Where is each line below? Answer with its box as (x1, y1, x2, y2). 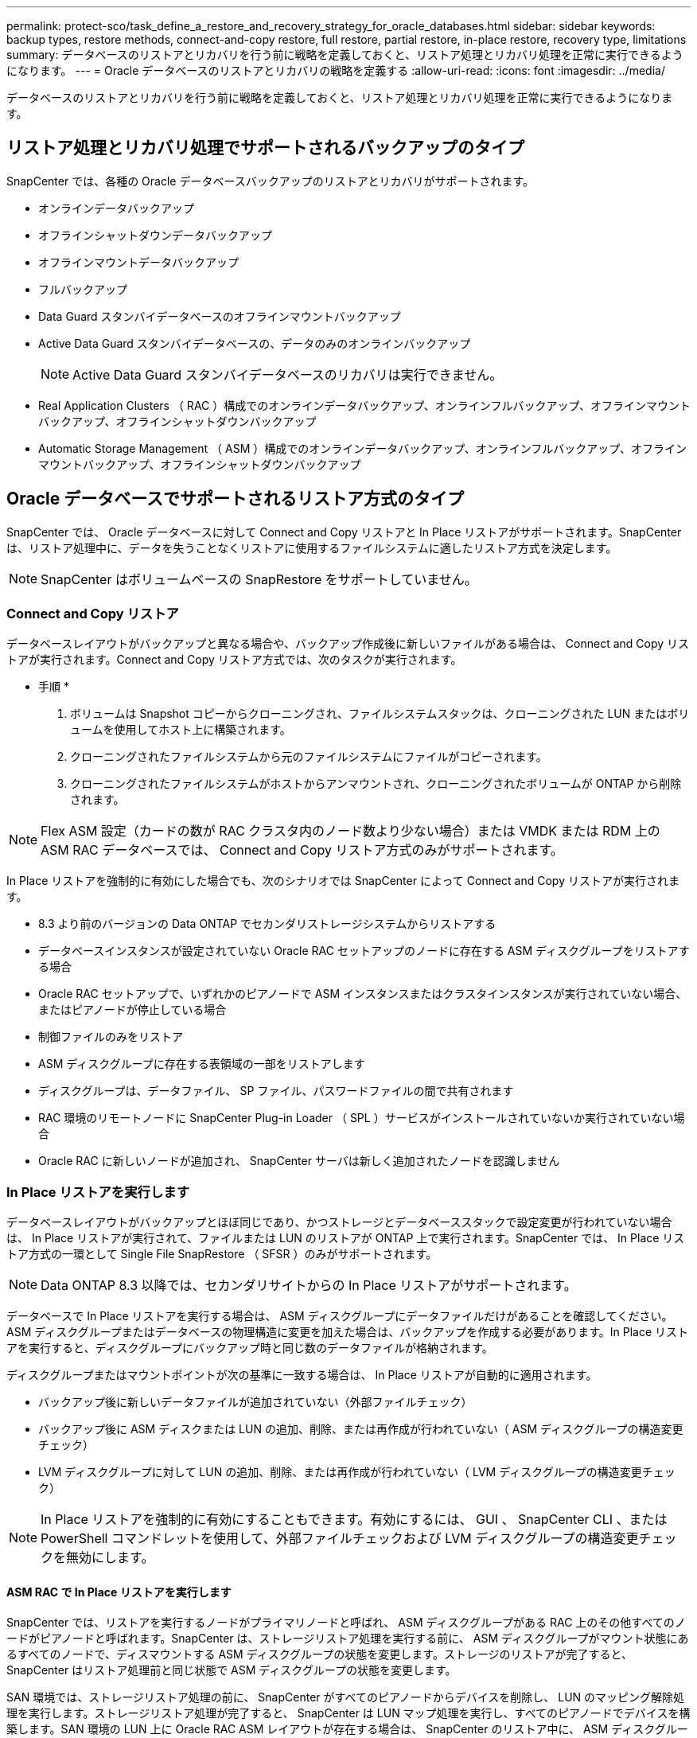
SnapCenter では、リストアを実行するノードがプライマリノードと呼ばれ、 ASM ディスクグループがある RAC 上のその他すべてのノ (6, 1615, 686, 1630)
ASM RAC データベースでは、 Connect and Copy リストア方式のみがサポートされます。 (41, 842, 563, 859)
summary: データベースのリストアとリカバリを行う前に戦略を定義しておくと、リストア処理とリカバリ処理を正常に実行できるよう (6, 48, 683, 61)
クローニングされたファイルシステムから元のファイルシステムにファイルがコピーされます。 (70, 750, 547, 764)
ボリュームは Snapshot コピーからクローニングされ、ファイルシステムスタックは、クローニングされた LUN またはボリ (70, 707, 690, 721)
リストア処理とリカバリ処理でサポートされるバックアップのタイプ (6, 138, 524, 158)
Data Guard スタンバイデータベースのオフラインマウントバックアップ (38, 309, 401, 323)
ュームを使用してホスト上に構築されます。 (70, 723, 291, 737)
